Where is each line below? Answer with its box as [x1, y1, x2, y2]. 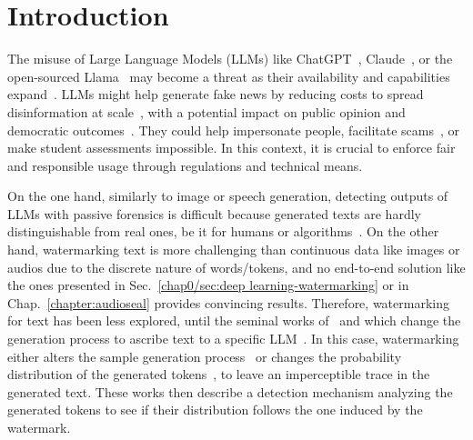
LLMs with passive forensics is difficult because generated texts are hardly [7, 204, 421, 223]
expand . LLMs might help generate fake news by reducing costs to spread [7, 85, 424, 104]
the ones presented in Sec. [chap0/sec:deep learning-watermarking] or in [7, 275, 409, 295]
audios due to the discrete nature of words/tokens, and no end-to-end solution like [7, 257, 466, 276]
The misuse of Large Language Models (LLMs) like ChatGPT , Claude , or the [7, 49, 453, 68]
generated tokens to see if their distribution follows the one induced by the [7, 400, 423, 419]
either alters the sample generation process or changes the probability [7, 346, 402, 365]
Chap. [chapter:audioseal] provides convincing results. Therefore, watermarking [7, 293, 449, 312]
